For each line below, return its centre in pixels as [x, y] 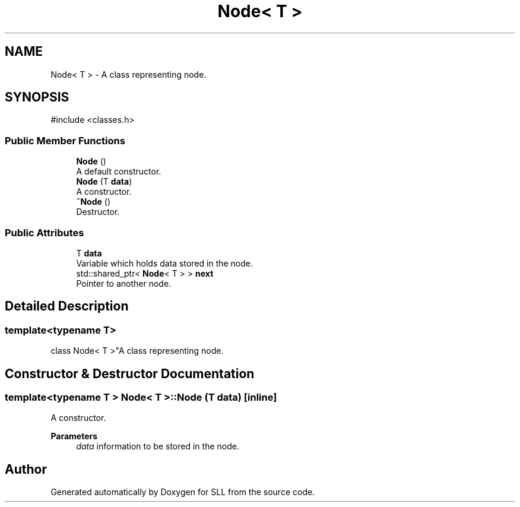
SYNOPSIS [37, 97]
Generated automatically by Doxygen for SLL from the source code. [183, 492]
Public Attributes [45, 232]
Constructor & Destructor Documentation [130, 373]
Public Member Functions [65, 140]
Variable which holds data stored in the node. [165, 263]
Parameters [74, 436]
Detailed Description [67, 306]
